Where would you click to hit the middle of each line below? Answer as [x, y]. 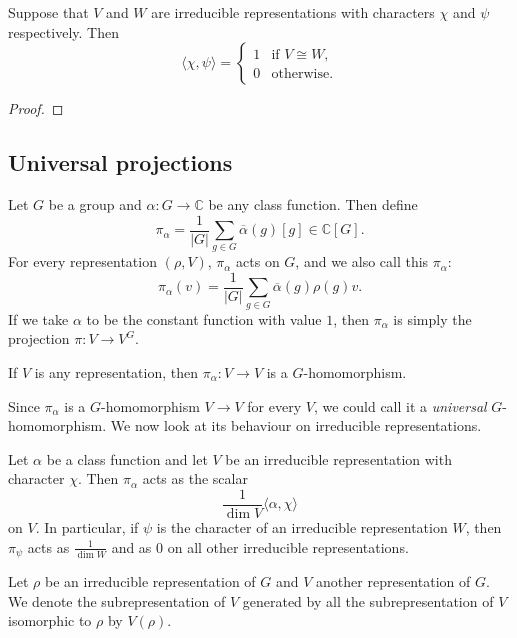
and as [131, 546]
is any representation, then [116, 371]
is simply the [432, 318]
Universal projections [120, 162]
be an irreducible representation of [150, 581]
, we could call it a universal [400, 405]
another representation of [393, 581]
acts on [258, 261]
